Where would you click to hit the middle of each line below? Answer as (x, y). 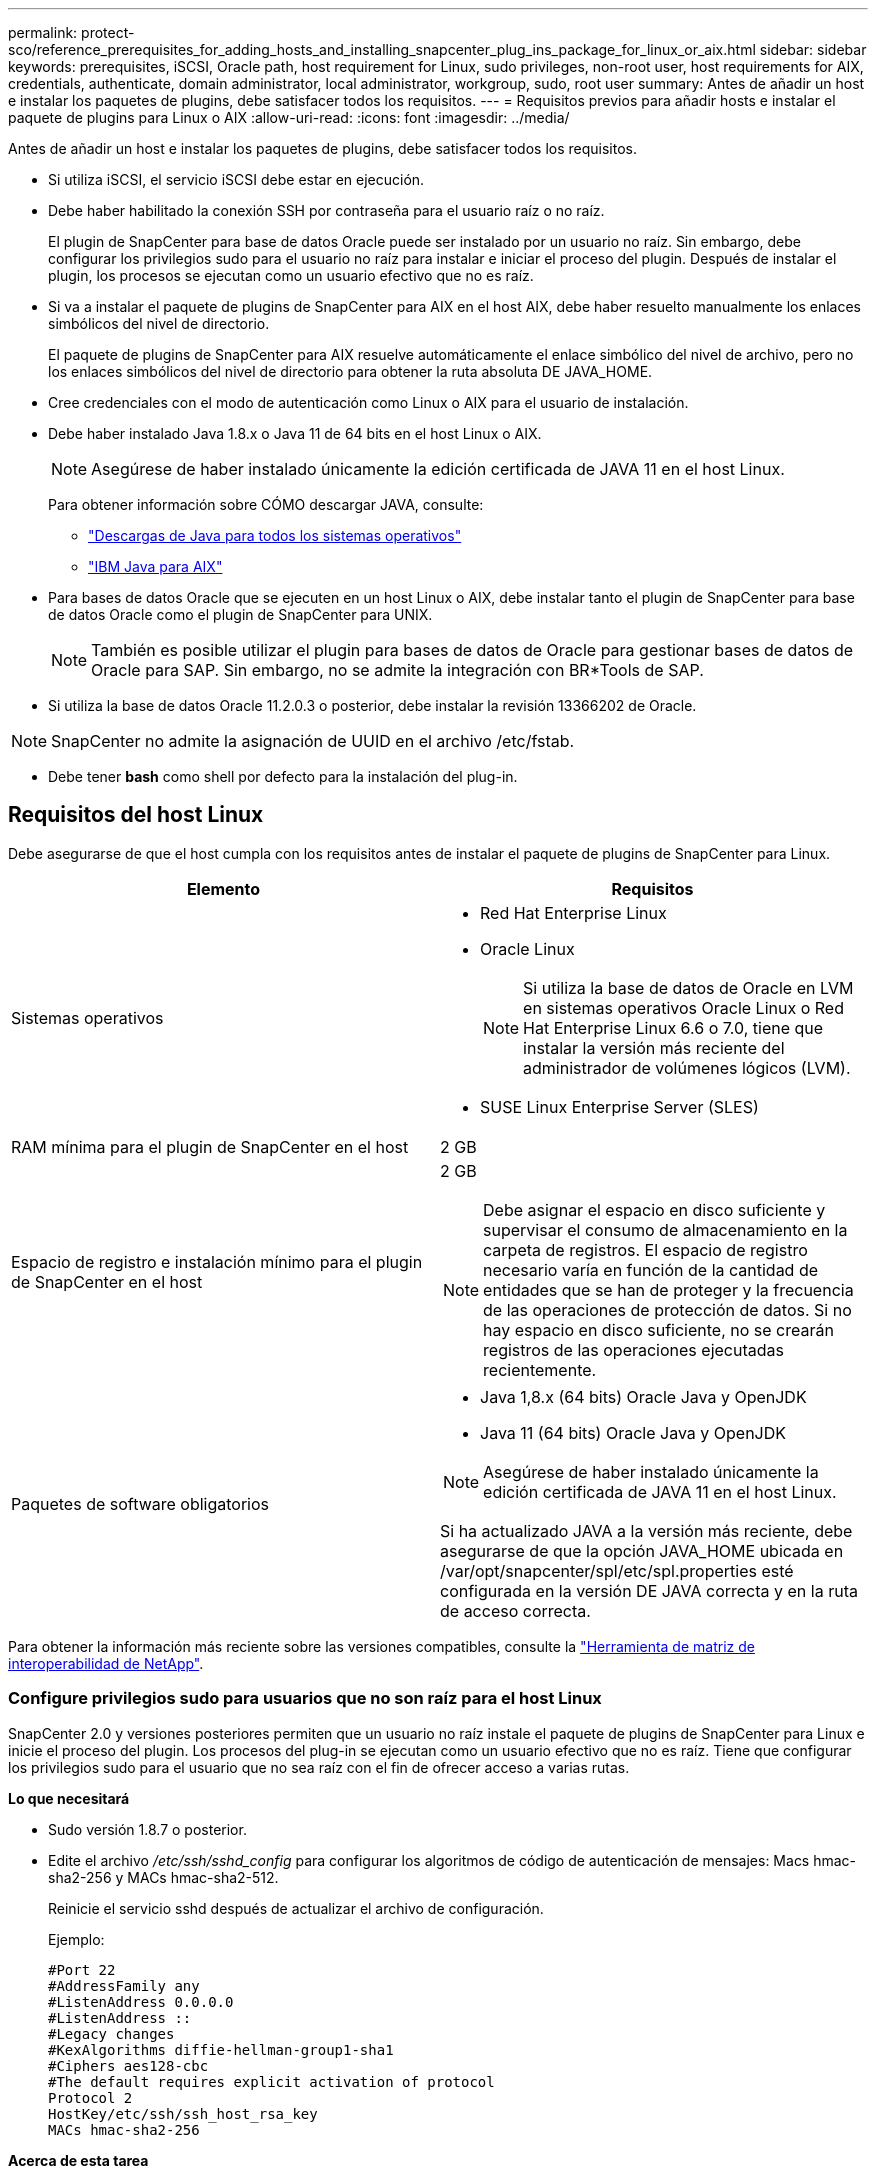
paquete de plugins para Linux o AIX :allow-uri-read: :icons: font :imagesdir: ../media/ (289, 117)
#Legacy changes (111, 2033)
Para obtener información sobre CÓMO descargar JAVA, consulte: (266, 504)
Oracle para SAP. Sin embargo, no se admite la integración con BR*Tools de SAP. (397, 670)
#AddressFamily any (124, 1985)
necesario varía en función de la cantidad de (651, 1269)
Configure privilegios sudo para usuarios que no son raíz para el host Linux (305, 1698)
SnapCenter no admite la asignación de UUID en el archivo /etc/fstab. (313, 741)
